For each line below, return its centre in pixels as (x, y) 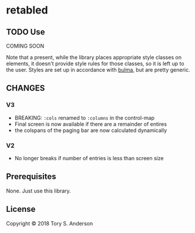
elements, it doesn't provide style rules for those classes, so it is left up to (95, 63)
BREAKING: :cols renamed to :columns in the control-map (84, 117)
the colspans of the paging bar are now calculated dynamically (91, 130)
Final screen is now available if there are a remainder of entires (91, 124)
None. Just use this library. (39, 191)
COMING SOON (25, 46)
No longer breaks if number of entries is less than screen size (89, 158)
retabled (27, 10)
